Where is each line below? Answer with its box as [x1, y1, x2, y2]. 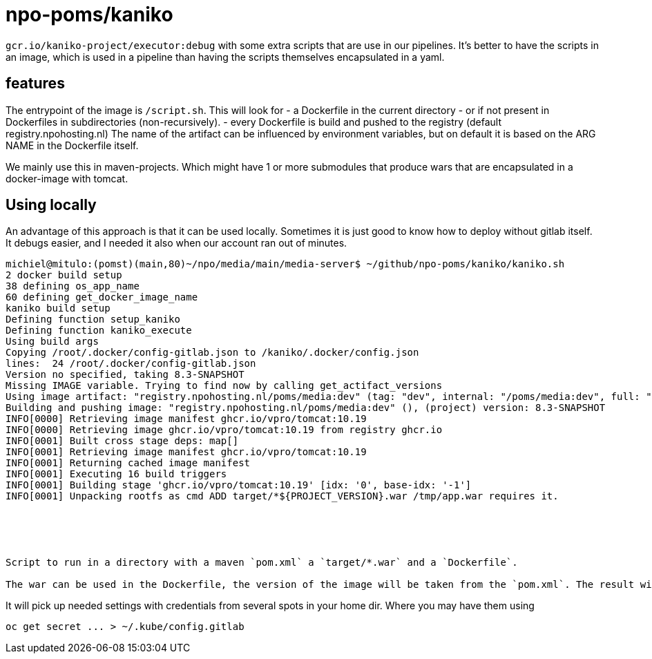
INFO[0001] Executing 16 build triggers [6, 468, 227, 480]
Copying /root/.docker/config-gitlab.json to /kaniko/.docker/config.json [6, 347, 419, 359]
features [6, 75, 65, 93]
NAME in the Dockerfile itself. [6, 139, 139, 151]
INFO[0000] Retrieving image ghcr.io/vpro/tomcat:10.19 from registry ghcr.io [6, 424, 443, 436]
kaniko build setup [6, 303, 111, 314]
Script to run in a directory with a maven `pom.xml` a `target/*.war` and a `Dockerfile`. [6, 557, 518, 569]
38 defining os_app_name [6, 280, 140, 292]
